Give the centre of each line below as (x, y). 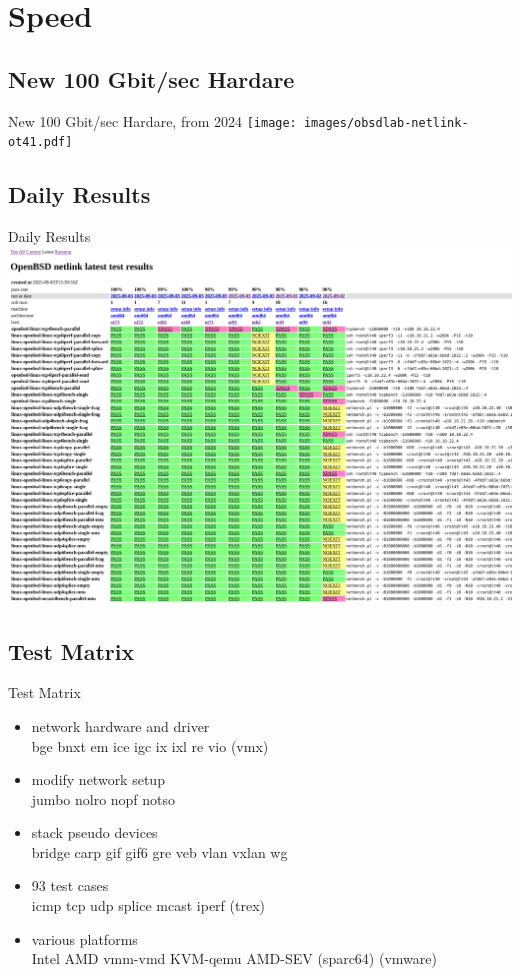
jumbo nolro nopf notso (103, 798)
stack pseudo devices (94, 832)
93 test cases (70, 885)
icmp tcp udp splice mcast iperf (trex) (148, 905)
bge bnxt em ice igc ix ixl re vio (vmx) (150, 745)
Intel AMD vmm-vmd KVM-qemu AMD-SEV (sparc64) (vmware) (234, 958)
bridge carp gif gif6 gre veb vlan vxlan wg (159, 851)
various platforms (84, 938)
